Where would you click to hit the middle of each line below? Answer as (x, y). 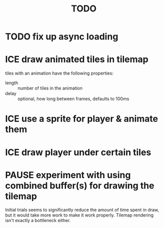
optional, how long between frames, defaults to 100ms (74, 99)
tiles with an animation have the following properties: (59, 73)
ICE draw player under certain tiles (78, 152)
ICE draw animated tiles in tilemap (77, 59)
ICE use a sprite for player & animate (82, 119)
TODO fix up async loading (62, 37)
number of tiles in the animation (50, 88)
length (12, 83)
